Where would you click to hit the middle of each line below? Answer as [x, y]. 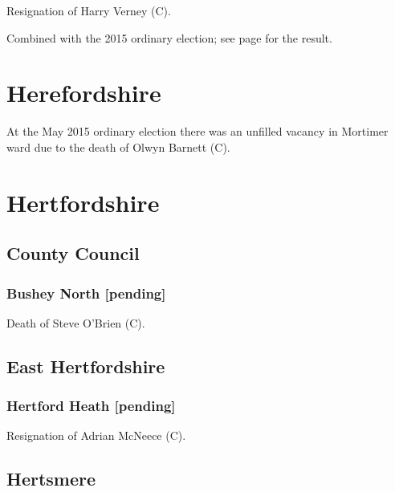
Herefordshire [84, 93]
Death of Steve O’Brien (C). [76, 322]
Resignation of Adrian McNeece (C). [96, 435]
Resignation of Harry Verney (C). [89, 10]
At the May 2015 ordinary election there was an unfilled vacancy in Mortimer [197, 131]
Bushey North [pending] [86, 293]
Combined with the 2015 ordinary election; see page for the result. [169, 37]
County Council [73, 253]
